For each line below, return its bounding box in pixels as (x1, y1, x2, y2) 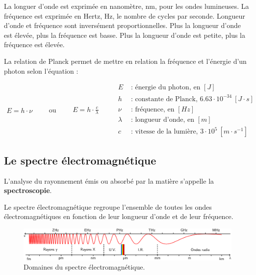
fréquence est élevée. (4, 39, 65, 50)
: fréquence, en (130, 106, 175, 113)
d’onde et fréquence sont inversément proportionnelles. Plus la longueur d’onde (4, 20, 241, 30)
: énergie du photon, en (130, 84, 201, 91)
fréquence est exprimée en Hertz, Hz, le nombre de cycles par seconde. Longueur (4, 10, 245, 21)
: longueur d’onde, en (130, 116, 195, 123)
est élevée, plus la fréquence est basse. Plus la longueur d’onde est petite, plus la (4, 29, 246, 40)
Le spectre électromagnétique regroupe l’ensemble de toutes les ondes (4, 201, 212, 212)
